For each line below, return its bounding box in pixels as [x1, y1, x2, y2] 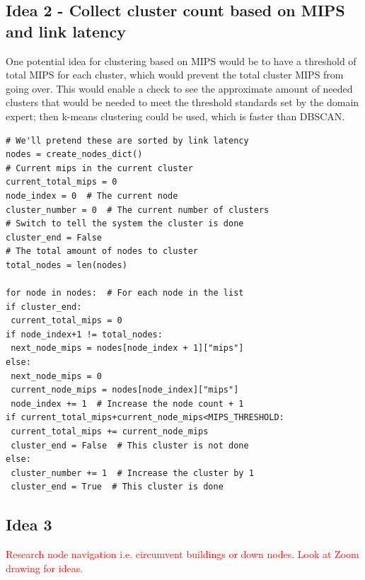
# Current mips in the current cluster [6, 163, 193, 173]
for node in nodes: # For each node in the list [6, 288, 244, 298]
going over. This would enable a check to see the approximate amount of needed [6, 81, 353, 95]
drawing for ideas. [6, 560, 83, 575]
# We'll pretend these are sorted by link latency [6, 135, 249, 146]
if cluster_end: [6, 301, 82, 312]
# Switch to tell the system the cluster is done [6, 219, 244, 229]
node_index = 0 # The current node [6, 190, 178, 201]
